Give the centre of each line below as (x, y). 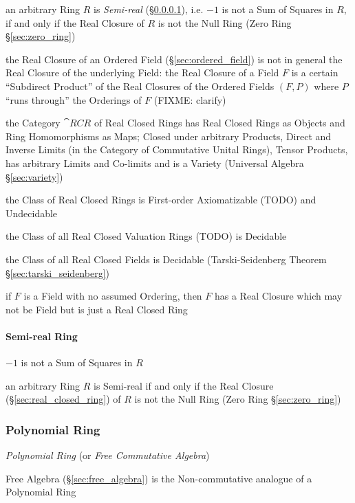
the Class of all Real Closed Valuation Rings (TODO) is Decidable (146, 236)
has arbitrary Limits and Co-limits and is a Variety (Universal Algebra (155, 163)
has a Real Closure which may (278, 296)
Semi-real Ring (42, 336)
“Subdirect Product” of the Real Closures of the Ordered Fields (140, 86)
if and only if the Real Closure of (75, 22)
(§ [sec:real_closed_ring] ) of (63, 399)
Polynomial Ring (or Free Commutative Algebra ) (108, 455)
